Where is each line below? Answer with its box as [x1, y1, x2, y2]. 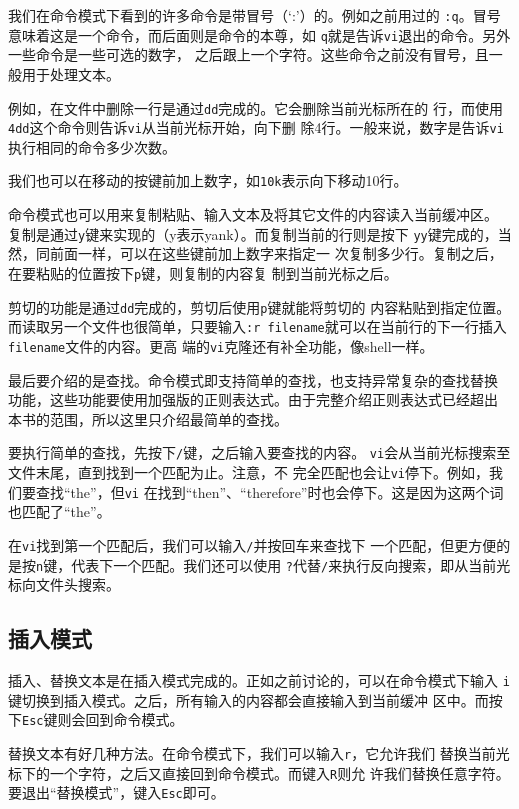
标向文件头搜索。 [8, 574, 120, 595]
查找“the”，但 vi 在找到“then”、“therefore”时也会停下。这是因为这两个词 [35, 481, 504, 502]
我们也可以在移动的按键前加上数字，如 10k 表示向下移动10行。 [8, 170, 408, 191]
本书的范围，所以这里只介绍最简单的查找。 [8, 408, 288, 429]
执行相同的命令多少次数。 [8, 136, 176, 157]
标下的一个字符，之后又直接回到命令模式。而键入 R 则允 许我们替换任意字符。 [8, 762, 510, 783]
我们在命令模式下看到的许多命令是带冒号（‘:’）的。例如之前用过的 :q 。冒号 [8, 5, 501, 25]
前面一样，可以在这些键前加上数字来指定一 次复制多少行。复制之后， [49, 243, 503, 264]
